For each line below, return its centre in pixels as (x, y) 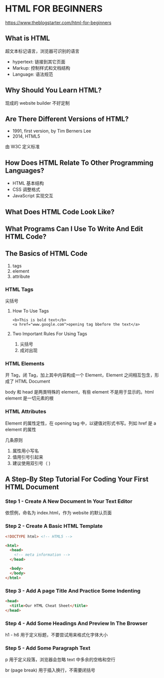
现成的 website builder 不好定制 (37, 103)
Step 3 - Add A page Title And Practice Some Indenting (73, 590)
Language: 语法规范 (33, 74)
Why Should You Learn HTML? (54, 90)
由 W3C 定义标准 (22, 147)
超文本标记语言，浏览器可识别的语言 (42, 51)
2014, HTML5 (26, 136)
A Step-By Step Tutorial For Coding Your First (77, 479)
